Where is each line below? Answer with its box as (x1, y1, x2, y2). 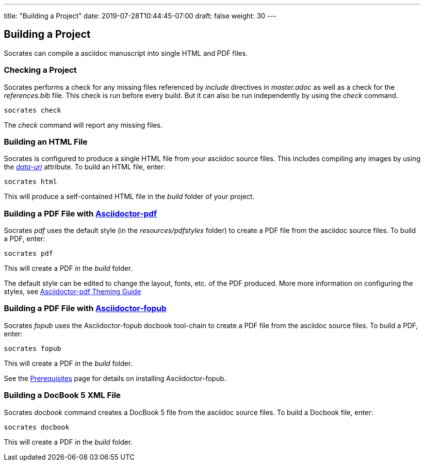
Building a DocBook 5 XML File (4, 390, 121, 400)
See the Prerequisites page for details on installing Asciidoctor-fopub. (4, 374, 227, 382)
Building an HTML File (4, 136, 88, 147)
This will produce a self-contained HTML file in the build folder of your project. (4, 192, 255, 201)
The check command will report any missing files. (4, 120, 163, 129)
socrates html (4, 178, 57, 186)
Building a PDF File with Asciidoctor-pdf (4, 208, 157, 218)
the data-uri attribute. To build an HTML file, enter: (4, 163, 165, 171)
